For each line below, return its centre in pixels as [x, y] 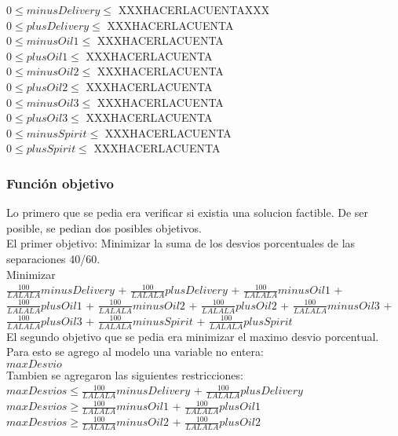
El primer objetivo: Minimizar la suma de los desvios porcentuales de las [181, 243]
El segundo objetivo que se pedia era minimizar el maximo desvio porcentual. [193, 336]
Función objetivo [60, 183]
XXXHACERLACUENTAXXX [194, 9]
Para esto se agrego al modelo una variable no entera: [135, 352]
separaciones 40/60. [53, 258]
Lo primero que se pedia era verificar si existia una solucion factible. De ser [188, 213]
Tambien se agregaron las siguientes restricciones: [125, 374]
